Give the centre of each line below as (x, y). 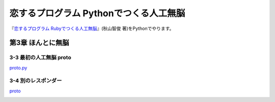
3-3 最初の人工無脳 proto (40, 57)
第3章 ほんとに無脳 (39, 43)
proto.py (18, 67)
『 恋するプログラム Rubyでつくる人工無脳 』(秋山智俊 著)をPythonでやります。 (92, 28)
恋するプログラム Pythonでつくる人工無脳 (97, 13)
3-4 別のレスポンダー (36, 81)
